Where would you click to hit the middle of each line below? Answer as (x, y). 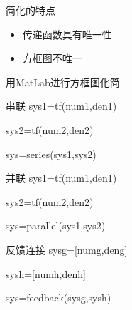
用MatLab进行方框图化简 (63, 82)
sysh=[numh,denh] (46, 273)
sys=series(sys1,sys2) (51, 154)
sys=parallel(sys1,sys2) (56, 226)
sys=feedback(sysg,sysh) (59, 298)
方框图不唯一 (52, 58)
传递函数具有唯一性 (67, 34)
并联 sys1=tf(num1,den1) (61, 178)
